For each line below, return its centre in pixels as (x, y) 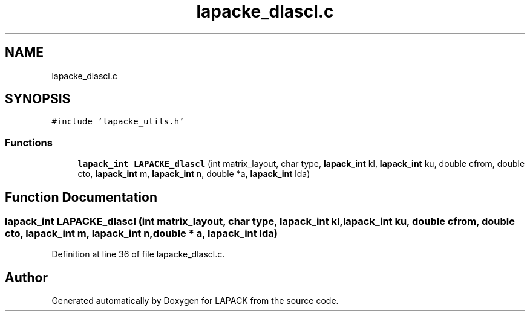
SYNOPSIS (38, 99)
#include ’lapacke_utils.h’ (118, 122)
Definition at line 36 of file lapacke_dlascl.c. (138, 254)
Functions (29, 142)
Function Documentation (81, 197)
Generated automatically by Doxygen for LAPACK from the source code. (195, 301)
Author (26, 277)
